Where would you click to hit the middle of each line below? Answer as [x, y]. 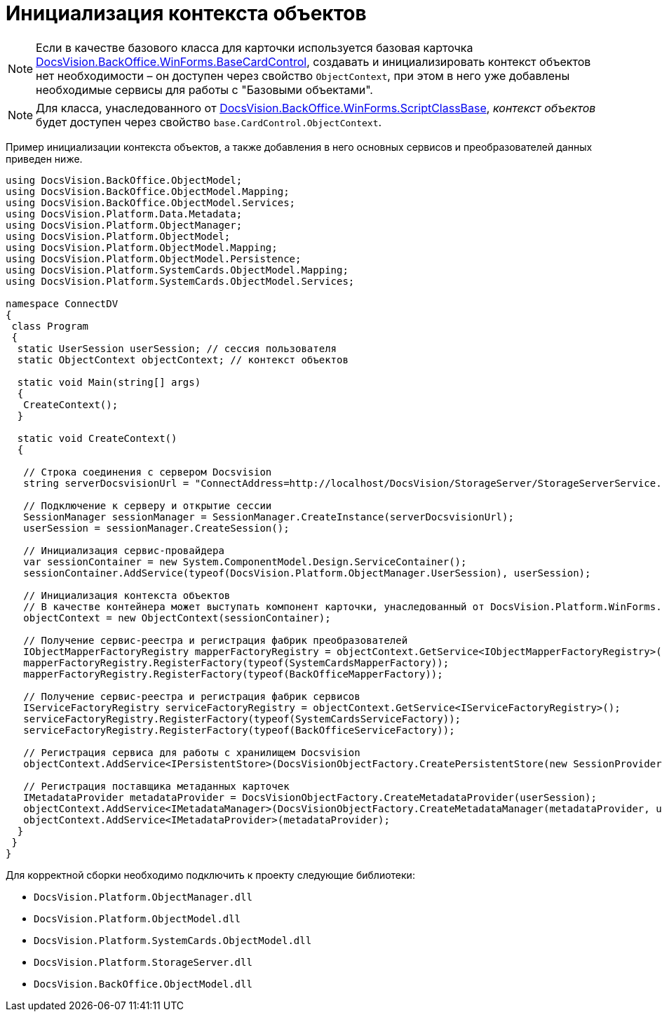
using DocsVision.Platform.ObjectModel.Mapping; [142, 247]
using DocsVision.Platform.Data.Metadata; [124, 214]
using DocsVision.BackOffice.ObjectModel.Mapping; [148, 191]
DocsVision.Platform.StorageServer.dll [143, 962]
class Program [50, 326]
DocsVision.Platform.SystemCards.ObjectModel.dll [173, 940]
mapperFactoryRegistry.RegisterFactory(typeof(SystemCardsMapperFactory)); [236, 662]
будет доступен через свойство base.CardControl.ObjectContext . [209, 122]
